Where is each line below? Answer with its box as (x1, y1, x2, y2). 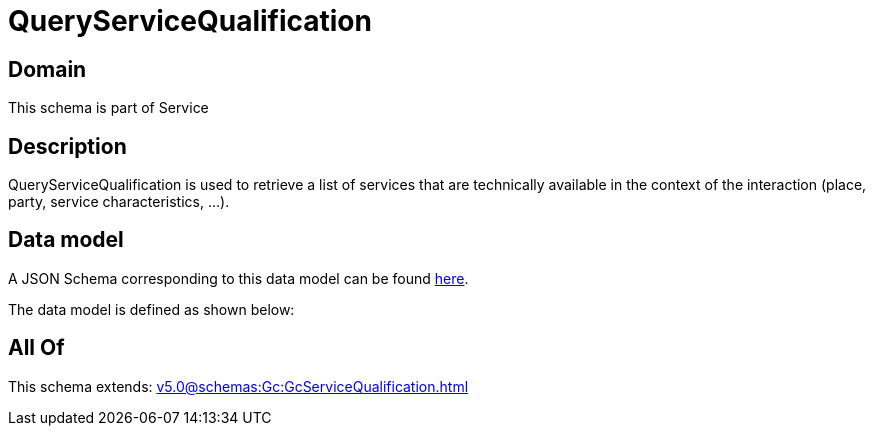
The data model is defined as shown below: (8, 300, 295, 318)
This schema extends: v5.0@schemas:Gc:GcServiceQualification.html (8, 377, 469, 395)
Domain (8, 56, 87, 82)
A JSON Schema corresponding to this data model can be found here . (8, 269, 469, 287)
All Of (8, 335, 65, 361)
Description (8, 133, 127, 159)
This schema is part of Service (8, 99, 209, 117)
